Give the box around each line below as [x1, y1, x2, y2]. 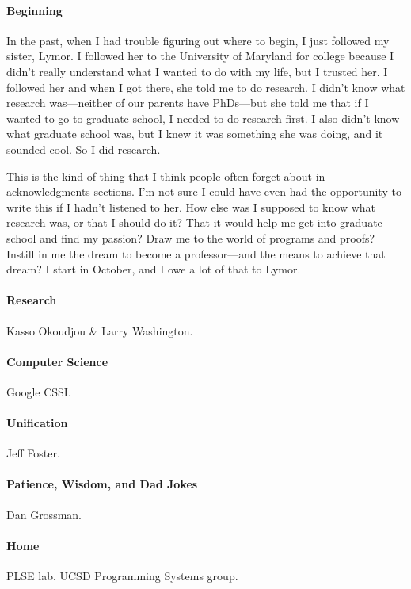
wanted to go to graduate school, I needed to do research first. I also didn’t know [6, 109, 400, 126]
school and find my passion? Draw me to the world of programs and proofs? [6, 229, 375, 246]
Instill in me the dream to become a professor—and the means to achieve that [6, 245, 386, 262]
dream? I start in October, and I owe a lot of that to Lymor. [6, 261, 301, 277]
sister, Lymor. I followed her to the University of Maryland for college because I [6, 48, 394, 64]
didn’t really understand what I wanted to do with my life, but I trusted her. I [6, 63, 388, 79]
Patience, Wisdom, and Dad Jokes [6, 476, 198, 492]
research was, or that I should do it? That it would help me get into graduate [6, 214, 382, 231]
